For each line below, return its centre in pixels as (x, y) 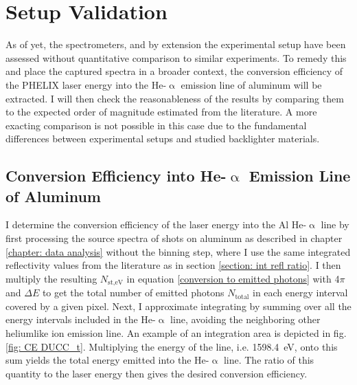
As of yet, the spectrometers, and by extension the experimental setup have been (176, 44)
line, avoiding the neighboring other (245, 319)
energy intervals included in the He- (81, 319)
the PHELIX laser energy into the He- (86, 84)
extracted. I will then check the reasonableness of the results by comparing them (175, 98)
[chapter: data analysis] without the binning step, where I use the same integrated (178, 251)
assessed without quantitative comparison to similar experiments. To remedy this (176, 57)
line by (335, 224)
